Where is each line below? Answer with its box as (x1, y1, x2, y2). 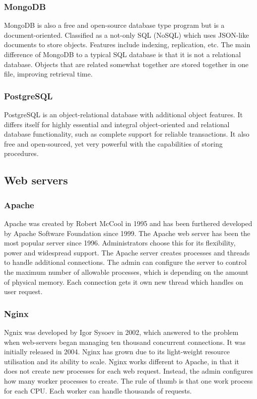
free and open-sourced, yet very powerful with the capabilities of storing (4, 138, 223, 149)
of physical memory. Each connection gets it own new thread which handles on (4, 276, 243, 287)
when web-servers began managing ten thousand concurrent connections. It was (4, 336, 246, 347)
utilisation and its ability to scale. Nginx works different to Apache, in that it (4, 356, 240, 366)
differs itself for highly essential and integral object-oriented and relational (4, 119, 230, 129)
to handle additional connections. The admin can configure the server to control (4, 257, 247, 267)
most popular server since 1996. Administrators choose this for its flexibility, (4, 238, 236, 248)
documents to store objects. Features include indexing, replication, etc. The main (4, 39, 251, 50)
